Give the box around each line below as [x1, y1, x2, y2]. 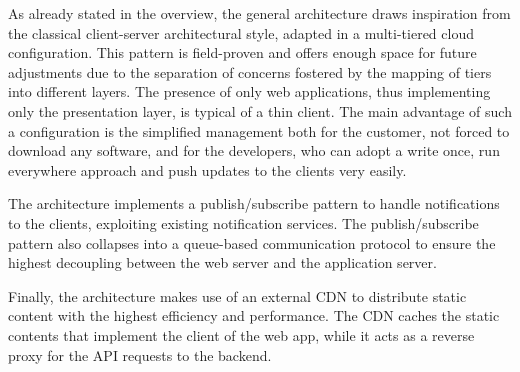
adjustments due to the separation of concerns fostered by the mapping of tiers [8, 61, 492, 82]
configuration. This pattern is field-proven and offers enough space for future [8, 42, 477, 63]
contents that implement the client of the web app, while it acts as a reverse [8, 324, 475, 345]
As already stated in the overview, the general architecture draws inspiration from [8, 3, 511, 23]
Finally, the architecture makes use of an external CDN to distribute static [8, 285, 467, 306]
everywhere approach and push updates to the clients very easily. [8, 159, 407, 180]
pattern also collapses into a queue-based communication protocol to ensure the [8, 232, 496, 253]
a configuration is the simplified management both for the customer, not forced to [8, 120, 510, 141]
